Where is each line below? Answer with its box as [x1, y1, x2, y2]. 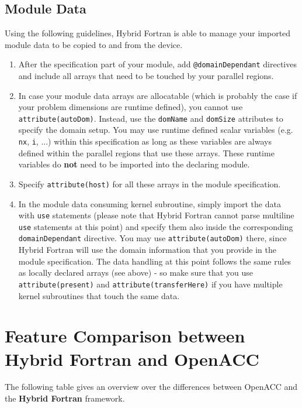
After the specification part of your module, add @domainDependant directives [18, 58, 297, 70]
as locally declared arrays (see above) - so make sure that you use [18, 266, 253, 279]
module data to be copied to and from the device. [5, 38, 183, 50]
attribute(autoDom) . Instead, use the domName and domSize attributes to [18, 112, 283, 124]
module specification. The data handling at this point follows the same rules [18, 255, 291, 267]
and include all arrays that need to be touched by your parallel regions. [18, 70, 274, 82]
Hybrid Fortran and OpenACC [5, 347, 259, 371]
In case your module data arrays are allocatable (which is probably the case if [18, 89, 297, 101]
